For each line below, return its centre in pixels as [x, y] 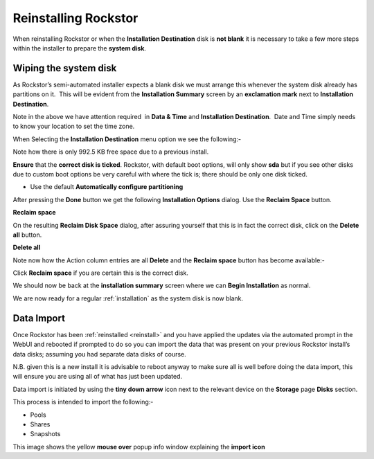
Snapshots [45, 434]
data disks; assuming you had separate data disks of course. [99, 354]
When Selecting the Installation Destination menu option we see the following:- [127, 139]
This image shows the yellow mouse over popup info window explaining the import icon [139, 447]
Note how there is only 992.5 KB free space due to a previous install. [111, 152]
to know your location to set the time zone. [74, 126]
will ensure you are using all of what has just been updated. [98, 377]
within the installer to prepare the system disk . [80, 48]
